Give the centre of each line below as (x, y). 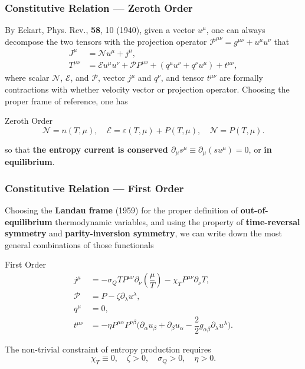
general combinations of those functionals (79, 244)
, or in (260, 149)
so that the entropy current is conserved (86, 149)
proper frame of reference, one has (66, 101)
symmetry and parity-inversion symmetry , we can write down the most (143, 233)
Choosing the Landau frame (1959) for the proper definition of (122, 210)
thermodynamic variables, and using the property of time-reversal (178, 221)
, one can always (236, 30)
